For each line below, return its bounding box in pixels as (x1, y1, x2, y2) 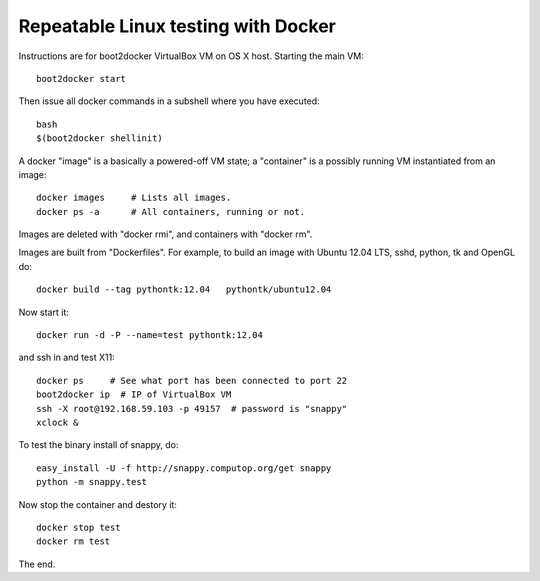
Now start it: (18, 306, 69, 318)
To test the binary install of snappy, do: (18, 439, 179, 451)
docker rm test (36, 536, 111, 547)
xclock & (36, 416, 79, 428)
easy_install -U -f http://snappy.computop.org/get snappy (36, 462, 332, 474)
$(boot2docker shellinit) (36, 133, 164, 144)
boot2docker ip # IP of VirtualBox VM (36, 389, 232, 400)
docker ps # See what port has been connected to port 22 (36, 375, 348, 386)
